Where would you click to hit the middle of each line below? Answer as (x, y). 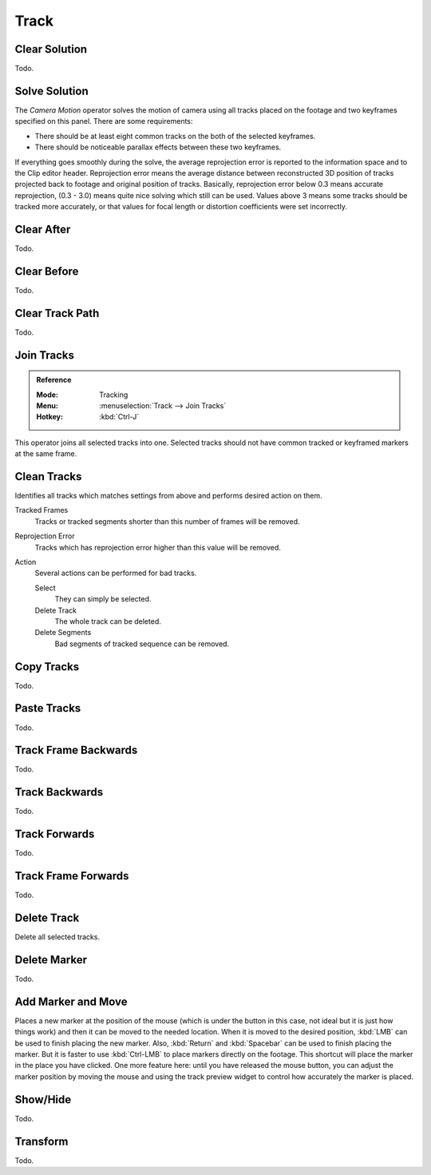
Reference (54, 380)
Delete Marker (51, 960)
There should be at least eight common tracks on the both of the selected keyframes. (175, 136)
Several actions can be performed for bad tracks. (116, 573)
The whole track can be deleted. (108, 621)
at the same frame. (46, 454)
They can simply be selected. (103, 599)
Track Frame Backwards (76, 750)
